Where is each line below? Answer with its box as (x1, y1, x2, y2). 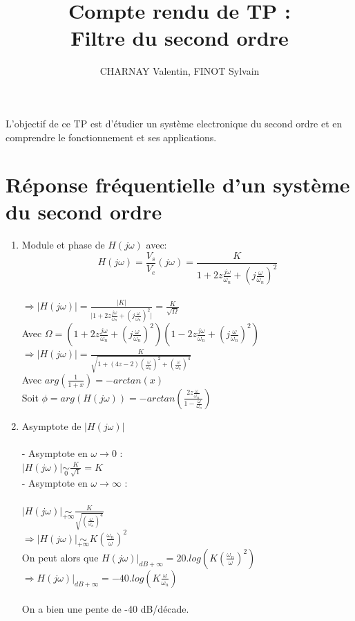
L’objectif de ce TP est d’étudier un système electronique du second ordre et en (6, 116, 343, 130)
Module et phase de (21, 237, 105, 252)
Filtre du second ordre (70, 24, 289, 52)
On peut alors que (21, 550, 99, 564)
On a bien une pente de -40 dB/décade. (21, 601, 189, 615)
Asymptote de (21, 418, 81, 433)
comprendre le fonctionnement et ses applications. (6, 129, 217, 144)
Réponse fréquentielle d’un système (6, 170, 350, 199)
